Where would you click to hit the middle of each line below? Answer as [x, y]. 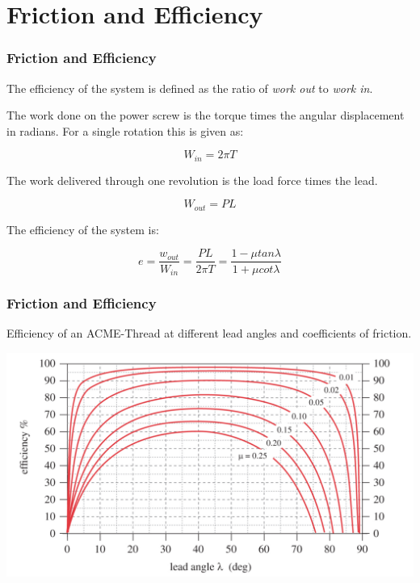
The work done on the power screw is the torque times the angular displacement [206, 115]
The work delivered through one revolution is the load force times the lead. [192, 180]
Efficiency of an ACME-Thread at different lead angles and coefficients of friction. [209, 333]
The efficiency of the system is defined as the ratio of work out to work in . [190, 88]
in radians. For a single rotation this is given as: [125, 130]
